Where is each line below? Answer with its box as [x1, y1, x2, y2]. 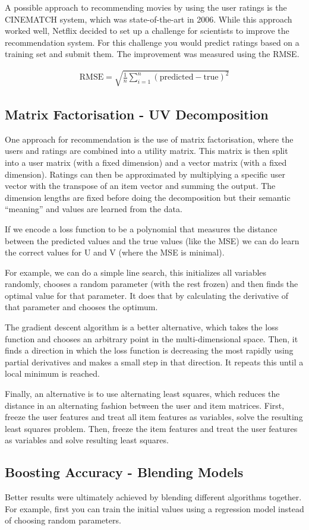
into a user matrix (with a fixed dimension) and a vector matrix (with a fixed [5, 156, 287, 168]
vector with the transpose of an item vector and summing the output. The [5, 179, 276, 192]
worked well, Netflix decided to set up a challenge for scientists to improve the [5, 24, 289, 37]
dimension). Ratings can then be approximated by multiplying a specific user [5, 168, 285, 180]
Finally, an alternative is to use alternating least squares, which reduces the [5, 387, 280, 400]
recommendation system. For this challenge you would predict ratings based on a [5, 36, 299, 48]
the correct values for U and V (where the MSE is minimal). [5, 246, 225, 258]
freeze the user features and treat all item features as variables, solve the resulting [5, 411, 303, 423]
